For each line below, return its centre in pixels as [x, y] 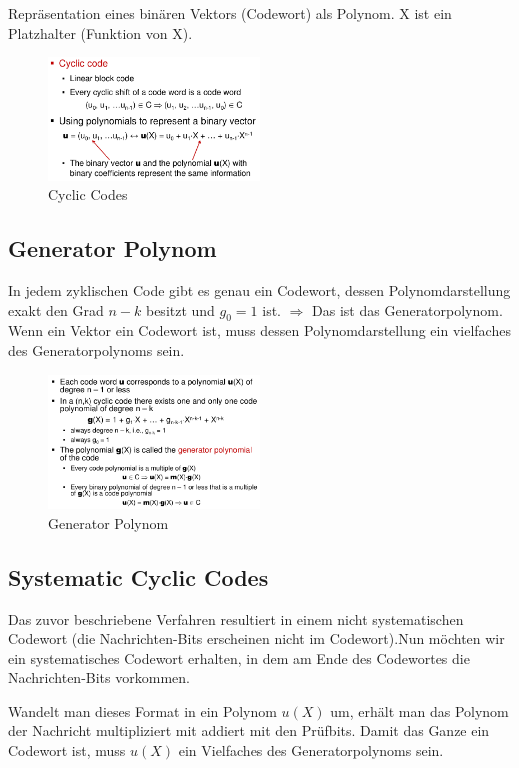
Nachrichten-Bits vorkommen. [99, 677]
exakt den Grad [56, 309]
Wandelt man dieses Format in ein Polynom [142, 710]
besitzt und [180, 309]
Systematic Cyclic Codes [138, 576]
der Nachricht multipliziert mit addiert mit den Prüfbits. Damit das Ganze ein [249, 730]
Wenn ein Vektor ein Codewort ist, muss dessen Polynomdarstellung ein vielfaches [259, 330]
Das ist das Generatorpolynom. [407, 309]
